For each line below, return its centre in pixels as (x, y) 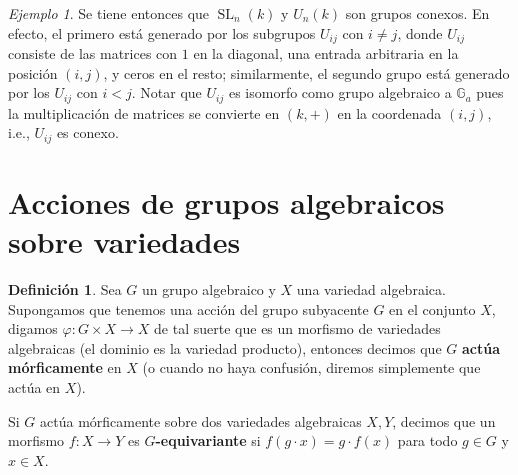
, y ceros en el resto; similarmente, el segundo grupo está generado (306, 72)
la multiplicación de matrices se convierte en (144, 112)
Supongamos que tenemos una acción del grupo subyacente (188, 308)
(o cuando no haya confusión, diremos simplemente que (311, 367)
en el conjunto (432, 308)
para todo (427, 440)
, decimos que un (444, 420)
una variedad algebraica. (371, 289)
